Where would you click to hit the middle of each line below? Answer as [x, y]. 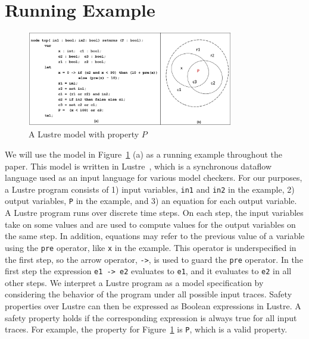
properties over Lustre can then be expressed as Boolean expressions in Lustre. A [153, 306]
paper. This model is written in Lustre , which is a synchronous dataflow [138, 166]
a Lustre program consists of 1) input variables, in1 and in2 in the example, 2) [150, 189]
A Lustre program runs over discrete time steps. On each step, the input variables [154, 213]
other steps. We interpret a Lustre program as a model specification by [134, 282]
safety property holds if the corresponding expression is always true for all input [151, 317]
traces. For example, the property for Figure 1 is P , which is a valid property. [146, 329]
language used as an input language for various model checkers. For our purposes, [154, 178]
